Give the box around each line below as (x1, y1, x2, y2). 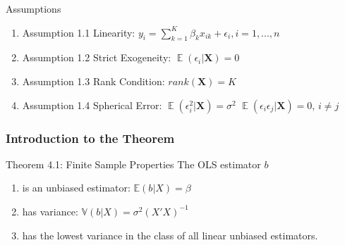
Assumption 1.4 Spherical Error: (22, 97, 162, 112)
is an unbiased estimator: (22, 180, 131, 195)
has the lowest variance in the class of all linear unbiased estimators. (22, 227, 318, 242)
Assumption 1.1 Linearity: (22, 25, 135, 39)
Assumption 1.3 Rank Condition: (22, 73, 165, 88)
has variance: (22, 203, 78, 218)
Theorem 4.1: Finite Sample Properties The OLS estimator (6, 156, 261, 171)
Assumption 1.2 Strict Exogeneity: (22, 50, 171, 65)
